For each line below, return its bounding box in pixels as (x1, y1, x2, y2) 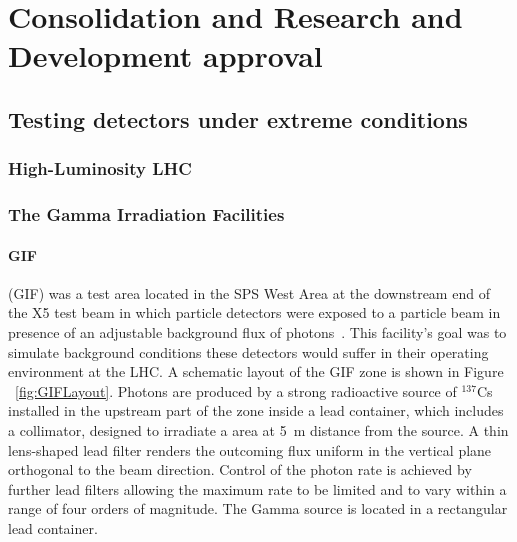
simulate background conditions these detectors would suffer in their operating (8, 341, 489, 362)
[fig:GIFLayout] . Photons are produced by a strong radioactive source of (15, 380, 457, 401)
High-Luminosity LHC (8, 156, 192, 181)
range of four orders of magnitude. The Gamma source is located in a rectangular (8, 498, 508, 519)
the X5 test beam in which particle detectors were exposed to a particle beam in (8, 302, 501, 323)
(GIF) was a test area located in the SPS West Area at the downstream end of (8, 282, 490, 303)
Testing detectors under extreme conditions (8, 103, 468, 134)
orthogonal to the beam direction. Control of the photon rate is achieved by (8, 459, 472, 480)
